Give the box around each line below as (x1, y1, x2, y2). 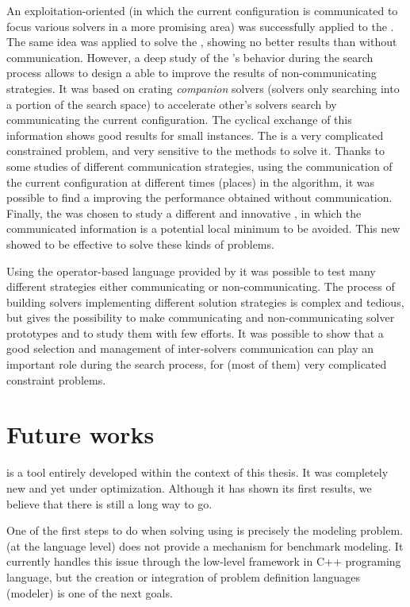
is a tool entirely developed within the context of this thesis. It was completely (6, 464, 389, 481)
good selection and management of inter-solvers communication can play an (6, 340, 374, 357)
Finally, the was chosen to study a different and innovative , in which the (6, 204, 362, 221)
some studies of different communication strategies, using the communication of (6, 157, 393, 174)
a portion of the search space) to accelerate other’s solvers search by (6, 95, 337, 112)
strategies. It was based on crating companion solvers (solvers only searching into (6, 79, 400, 96)
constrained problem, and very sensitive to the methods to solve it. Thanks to (6, 142, 385, 159)
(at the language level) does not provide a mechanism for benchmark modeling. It (6, 537, 404, 554)
